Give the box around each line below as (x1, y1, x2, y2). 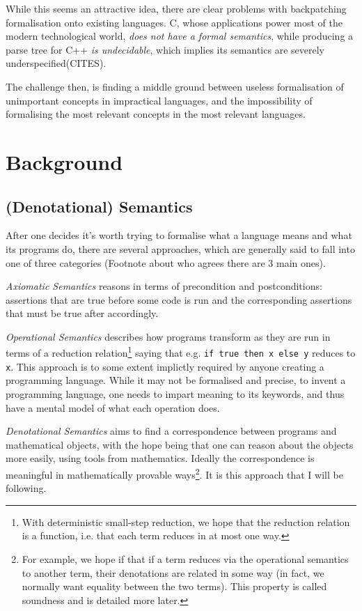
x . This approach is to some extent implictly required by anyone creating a (6, 359, 324, 373)
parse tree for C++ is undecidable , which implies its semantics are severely (6, 42, 324, 56)
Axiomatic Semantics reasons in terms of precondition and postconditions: (6, 279, 322, 293)
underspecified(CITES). (6, 56, 107, 70)
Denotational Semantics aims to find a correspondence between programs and (6, 424, 337, 438)
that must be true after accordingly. (6, 306, 159, 320)
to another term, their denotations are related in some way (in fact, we (22, 565, 324, 580)
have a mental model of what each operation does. (6, 400, 220, 415)
